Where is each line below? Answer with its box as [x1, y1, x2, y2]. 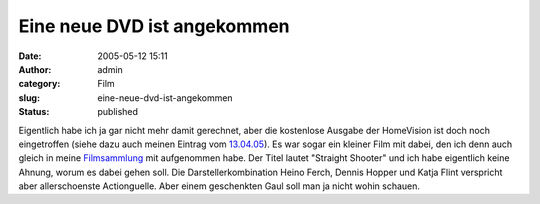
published [97, 106, 139, 118]
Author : [18, 63, 52, 75]
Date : [18, 50, 42, 62]
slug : [18, 91, 40, 104]
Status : [18, 106, 50, 118]
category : [18, 78, 61, 90]
